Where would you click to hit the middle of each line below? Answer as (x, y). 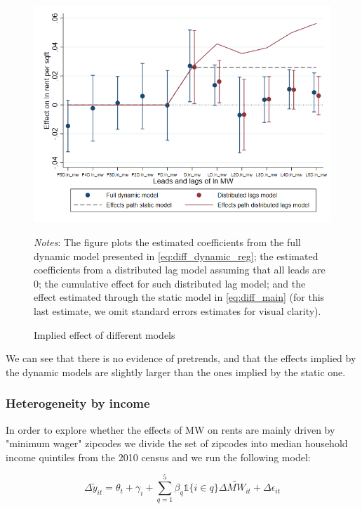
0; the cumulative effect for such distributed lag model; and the (170, 283)
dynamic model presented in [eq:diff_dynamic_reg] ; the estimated (176, 256)
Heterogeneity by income (78, 403)
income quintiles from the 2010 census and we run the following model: (158, 457)
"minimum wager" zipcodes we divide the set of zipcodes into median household (177, 443)
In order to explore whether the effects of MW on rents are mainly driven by (170, 429)
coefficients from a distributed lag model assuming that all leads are (180, 270)
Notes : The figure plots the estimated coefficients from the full (167, 241)
